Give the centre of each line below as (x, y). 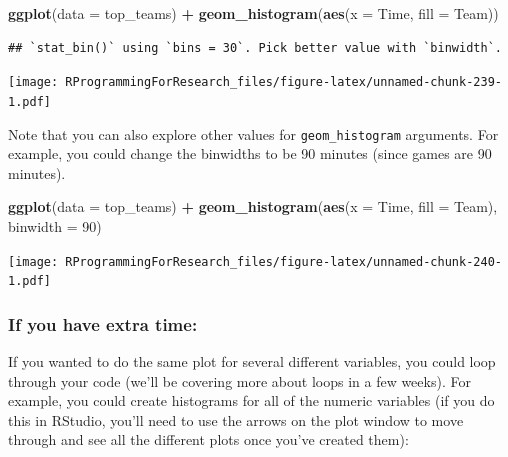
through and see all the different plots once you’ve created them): (208, 439)
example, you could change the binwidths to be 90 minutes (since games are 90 (250, 153)
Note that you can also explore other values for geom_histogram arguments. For (253, 133)
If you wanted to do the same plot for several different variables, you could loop (252, 361)
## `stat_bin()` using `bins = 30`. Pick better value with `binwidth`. (255, 47)
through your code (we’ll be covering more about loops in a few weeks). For (239, 380)
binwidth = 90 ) (55, 225)
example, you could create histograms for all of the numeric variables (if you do (251, 400)
